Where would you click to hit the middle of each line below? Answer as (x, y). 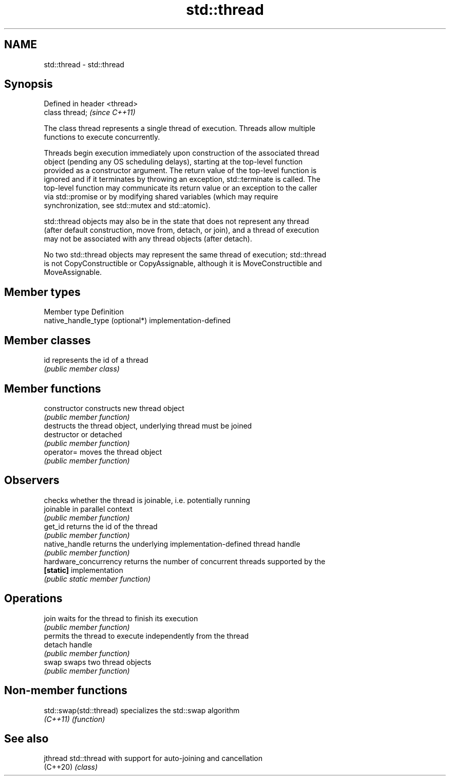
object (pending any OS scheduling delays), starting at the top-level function (173, 162)
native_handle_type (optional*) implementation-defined (137, 321)
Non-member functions (66, 691)
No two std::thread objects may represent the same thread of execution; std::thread (185, 255)
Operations (33, 599)
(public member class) (82, 369)
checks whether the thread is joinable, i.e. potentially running (147, 500)
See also (26, 738)
